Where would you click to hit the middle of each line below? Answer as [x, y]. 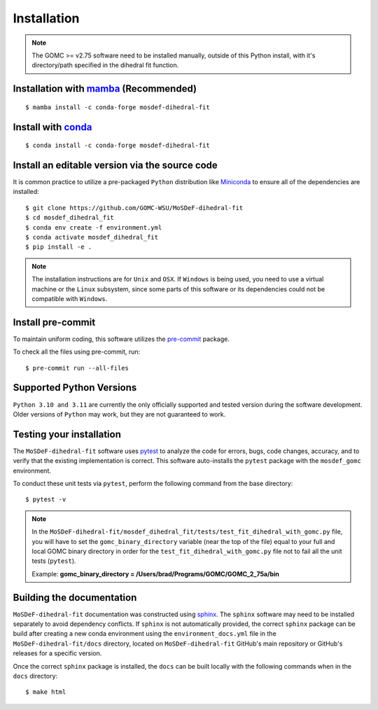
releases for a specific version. [57, 653]
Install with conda [52, 127]
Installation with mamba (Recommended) [105, 89]
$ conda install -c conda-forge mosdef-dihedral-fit [118, 146]
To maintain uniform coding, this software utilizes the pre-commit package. [121, 339]
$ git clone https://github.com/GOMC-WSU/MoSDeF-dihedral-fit [134, 208]
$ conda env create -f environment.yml [94, 227]
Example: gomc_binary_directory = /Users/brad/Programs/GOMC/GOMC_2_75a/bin [155, 573]
